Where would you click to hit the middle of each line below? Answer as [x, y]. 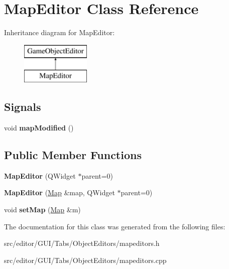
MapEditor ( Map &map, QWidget [60, 192]
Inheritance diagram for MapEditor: [60, 32]
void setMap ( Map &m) [42, 210]
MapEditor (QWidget [40, 175]
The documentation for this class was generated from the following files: [115, 226]
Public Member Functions [73, 155]
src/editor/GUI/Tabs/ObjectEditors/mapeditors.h [82, 243]
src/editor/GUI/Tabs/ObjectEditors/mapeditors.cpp [85, 260]
